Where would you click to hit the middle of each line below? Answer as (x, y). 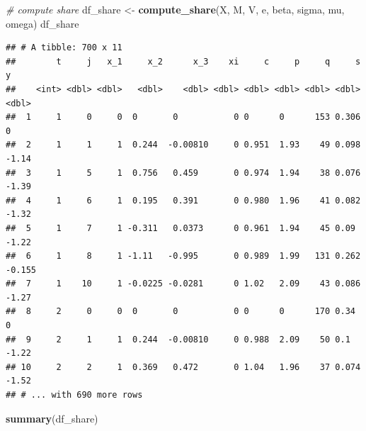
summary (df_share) (52, 418)
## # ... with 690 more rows (74, 395)
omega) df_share (42, 23)
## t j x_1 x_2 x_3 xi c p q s (183, 61)
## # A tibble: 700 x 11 (64, 48)
